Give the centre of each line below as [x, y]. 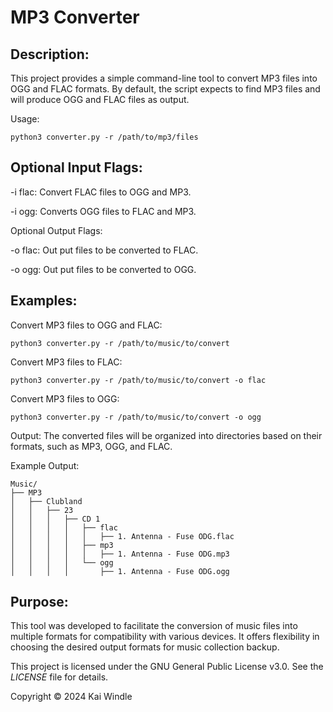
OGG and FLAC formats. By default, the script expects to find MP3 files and [165, 89]
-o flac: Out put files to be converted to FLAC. [104, 250]
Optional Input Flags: [76, 167]
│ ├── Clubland [46, 501]
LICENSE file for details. [59, 677]
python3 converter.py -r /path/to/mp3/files [104, 137]
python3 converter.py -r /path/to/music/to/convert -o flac [138, 380]
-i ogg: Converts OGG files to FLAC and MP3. [103, 211]
